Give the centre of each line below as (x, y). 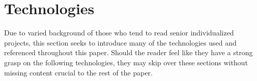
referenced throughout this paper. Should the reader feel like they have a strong (128, 52)
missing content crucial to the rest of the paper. (78, 72)
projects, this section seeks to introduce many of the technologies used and (120, 42)
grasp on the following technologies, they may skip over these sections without (126, 62)
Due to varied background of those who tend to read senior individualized (119, 33)
